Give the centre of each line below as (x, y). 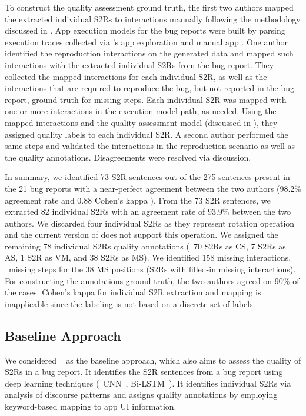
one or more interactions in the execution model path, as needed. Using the (141, 111)
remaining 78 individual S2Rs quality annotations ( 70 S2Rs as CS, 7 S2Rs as (145, 246)
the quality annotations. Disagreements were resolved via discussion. (128, 157)
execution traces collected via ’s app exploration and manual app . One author (146, 41)
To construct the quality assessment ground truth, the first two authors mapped (149, 7)
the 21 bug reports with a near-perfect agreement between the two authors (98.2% (153, 188)
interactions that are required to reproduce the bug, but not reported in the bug (150, 88)
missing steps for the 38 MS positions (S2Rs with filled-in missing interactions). (152, 269)
